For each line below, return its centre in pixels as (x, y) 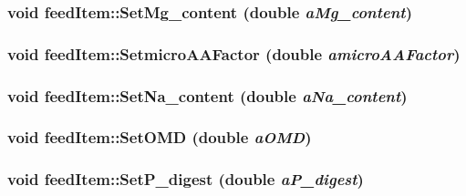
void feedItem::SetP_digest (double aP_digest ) (186, 179)
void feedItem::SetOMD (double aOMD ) (160, 137)
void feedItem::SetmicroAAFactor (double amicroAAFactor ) (234, 53)
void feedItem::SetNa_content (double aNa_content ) (207, 95)
